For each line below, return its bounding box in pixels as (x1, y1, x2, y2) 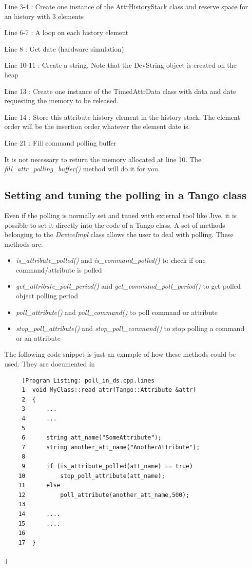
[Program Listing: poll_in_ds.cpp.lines (21, 377, 155, 384)
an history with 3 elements (4, 11, 84, 21)
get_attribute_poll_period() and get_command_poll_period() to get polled (16, 281, 241, 291)
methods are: (4, 238, 43, 249)
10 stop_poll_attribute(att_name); (18, 472, 165, 479)
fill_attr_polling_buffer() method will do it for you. (4, 164, 160, 174)
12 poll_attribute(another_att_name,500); (18, 491, 190, 498)
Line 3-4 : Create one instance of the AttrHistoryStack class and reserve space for (4, 1, 248, 11)
